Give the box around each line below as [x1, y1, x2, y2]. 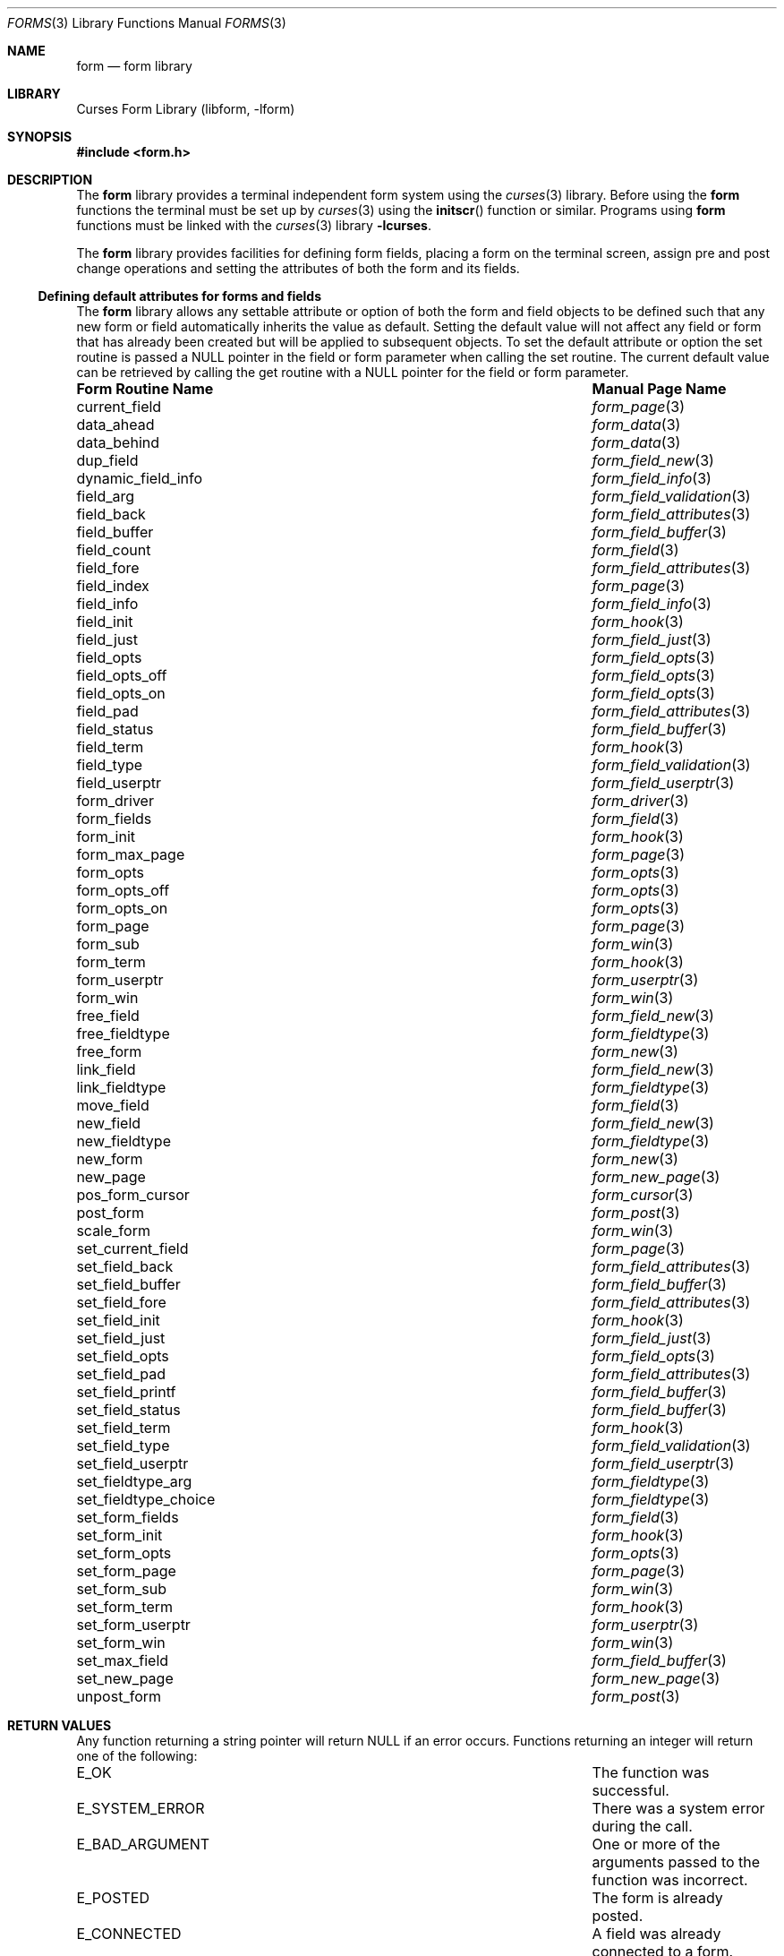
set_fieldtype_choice [76, 1490, 216, 1508]
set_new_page [76, 1669, 174, 1687]
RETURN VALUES [7, 1718, 112, 1733]
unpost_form [76, 1687, 162, 1705]
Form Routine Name [76, 380, 214, 398]
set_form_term [76, 1598, 174, 1616]
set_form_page [76, 1562, 176, 1580]
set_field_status [76, 1401, 181, 1419]
